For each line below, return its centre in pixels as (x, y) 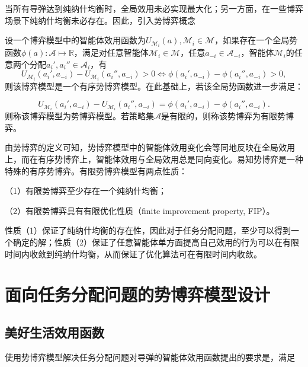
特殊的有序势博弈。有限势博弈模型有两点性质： (96, 170)
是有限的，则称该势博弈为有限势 (223, 116)
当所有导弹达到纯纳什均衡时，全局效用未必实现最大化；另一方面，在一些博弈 (154, 8)
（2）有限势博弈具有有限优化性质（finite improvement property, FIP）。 (140, 210)
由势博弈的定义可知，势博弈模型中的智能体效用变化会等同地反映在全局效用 (150, 147)
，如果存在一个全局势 (256, 40)
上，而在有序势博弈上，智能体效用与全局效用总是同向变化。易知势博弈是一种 (154, 159)
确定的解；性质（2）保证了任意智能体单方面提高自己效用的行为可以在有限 (156, 242)
